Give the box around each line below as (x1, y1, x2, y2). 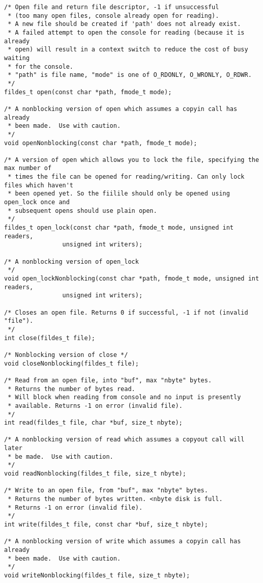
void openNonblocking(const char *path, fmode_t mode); (4, 139, 197, 147)
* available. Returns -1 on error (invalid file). (8, 402, 183, 409)
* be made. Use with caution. (8, 453, 113, 460)
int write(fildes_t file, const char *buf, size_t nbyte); (4, 521, 208, 529)
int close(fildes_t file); (4, 334, 95, 342)
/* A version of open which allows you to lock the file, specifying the (4, 156, 259, 163)
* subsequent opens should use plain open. (8, 207, 157, 214)
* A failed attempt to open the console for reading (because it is (8, 29, 245, 36)
